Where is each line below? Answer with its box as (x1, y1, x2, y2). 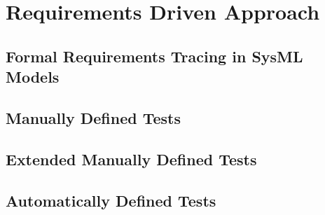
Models (6, 66, 60, 88)
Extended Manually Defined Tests (6, 148, 257, 169)
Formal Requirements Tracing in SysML (6, 45, 303, 67)
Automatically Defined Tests (6, 189, 216, 211)
